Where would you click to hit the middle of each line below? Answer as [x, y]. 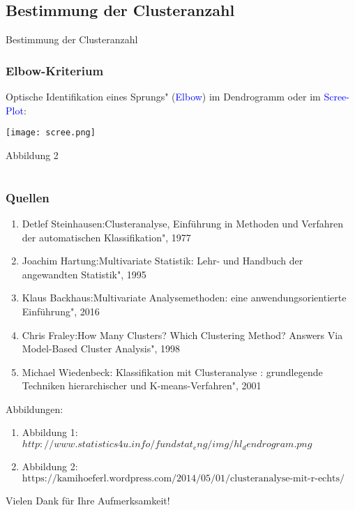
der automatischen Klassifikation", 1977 [106, 237]
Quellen [28, 197]
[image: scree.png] [51, 133]
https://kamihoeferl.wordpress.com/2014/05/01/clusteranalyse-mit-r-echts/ [183, 478]
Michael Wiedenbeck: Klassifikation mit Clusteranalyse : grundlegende [172, 372]
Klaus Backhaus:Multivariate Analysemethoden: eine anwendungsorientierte [184, 298]
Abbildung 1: [50, 432]
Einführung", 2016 [61, 311]
